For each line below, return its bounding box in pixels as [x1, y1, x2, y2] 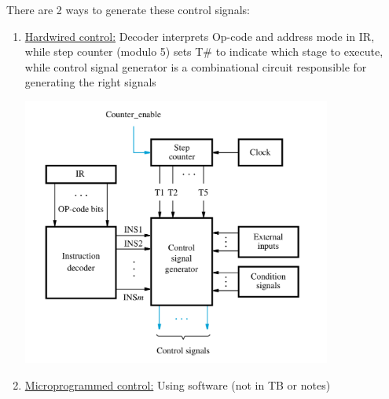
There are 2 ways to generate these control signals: [6, 2, 250, 17]
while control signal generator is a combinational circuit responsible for [24, 58, 367, 75]
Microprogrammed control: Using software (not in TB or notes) [24, 377, 331, 394]
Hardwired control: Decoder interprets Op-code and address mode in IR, [24, 27, 375, 44]
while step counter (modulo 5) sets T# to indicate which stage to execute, [24, 43, 383, 60]
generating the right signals [24, 74, 156, 90]
